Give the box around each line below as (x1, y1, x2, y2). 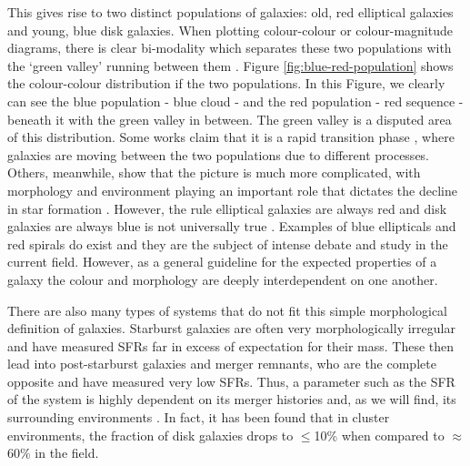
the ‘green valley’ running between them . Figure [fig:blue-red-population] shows (7, 56, 454, 75)
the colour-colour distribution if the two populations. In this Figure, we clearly (7, 74, 445, 93)
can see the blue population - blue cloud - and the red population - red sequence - (7, 91, 464, 110)
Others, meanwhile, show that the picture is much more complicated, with (7, 163, 421, 182)
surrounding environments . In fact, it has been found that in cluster (7, 408, 390, 427)
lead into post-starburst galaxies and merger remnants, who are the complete (7, 354, 436, 373)
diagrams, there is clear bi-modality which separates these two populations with (7, 38, 452, 57)
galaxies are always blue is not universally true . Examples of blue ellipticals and (7, 217, 456, 236)
